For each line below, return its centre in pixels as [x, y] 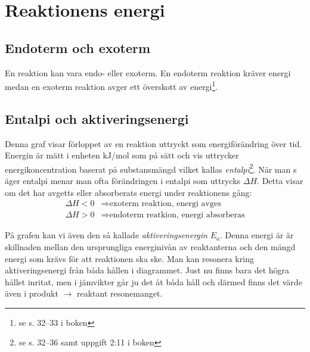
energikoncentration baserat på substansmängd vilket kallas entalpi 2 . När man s [151, 168]
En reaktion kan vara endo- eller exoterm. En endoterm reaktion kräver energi [148, 72]
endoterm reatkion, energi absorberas [177, 215]
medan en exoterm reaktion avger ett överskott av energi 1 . [111, 85]
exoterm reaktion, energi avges [165, 204]
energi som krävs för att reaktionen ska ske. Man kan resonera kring [129, 258]
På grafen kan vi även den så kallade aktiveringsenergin [106, 235]
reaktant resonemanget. [120, 293]
